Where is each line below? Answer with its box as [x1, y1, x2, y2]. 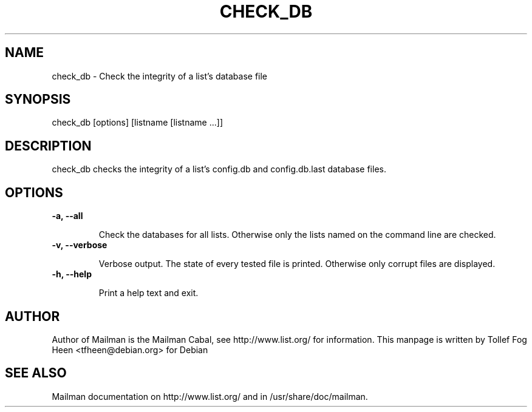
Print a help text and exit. [98, 288, 199, 299]
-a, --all [52, 211, 83, 221]
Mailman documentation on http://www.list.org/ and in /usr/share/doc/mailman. [52, 391, 368, 402]
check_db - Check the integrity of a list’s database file [52, 70, 268, 81]
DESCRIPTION [5, 138, 92, 154]
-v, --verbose [52, 240, 107, 251]
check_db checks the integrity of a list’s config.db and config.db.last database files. [52, 164, 386, 175]
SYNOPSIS [5, 92, 71, 107]
